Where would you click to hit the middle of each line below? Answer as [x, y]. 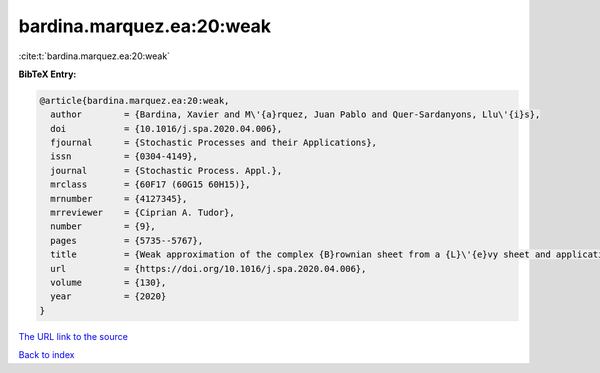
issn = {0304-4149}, [124, 156]
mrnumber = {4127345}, [119, 198]
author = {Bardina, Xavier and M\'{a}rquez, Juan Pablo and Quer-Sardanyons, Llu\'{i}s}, [295, 114]
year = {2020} [108, 296]
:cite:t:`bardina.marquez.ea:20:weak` [94, 56]
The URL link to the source [73, 336]
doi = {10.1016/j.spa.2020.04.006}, [166, 128]
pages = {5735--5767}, [127, 240]
